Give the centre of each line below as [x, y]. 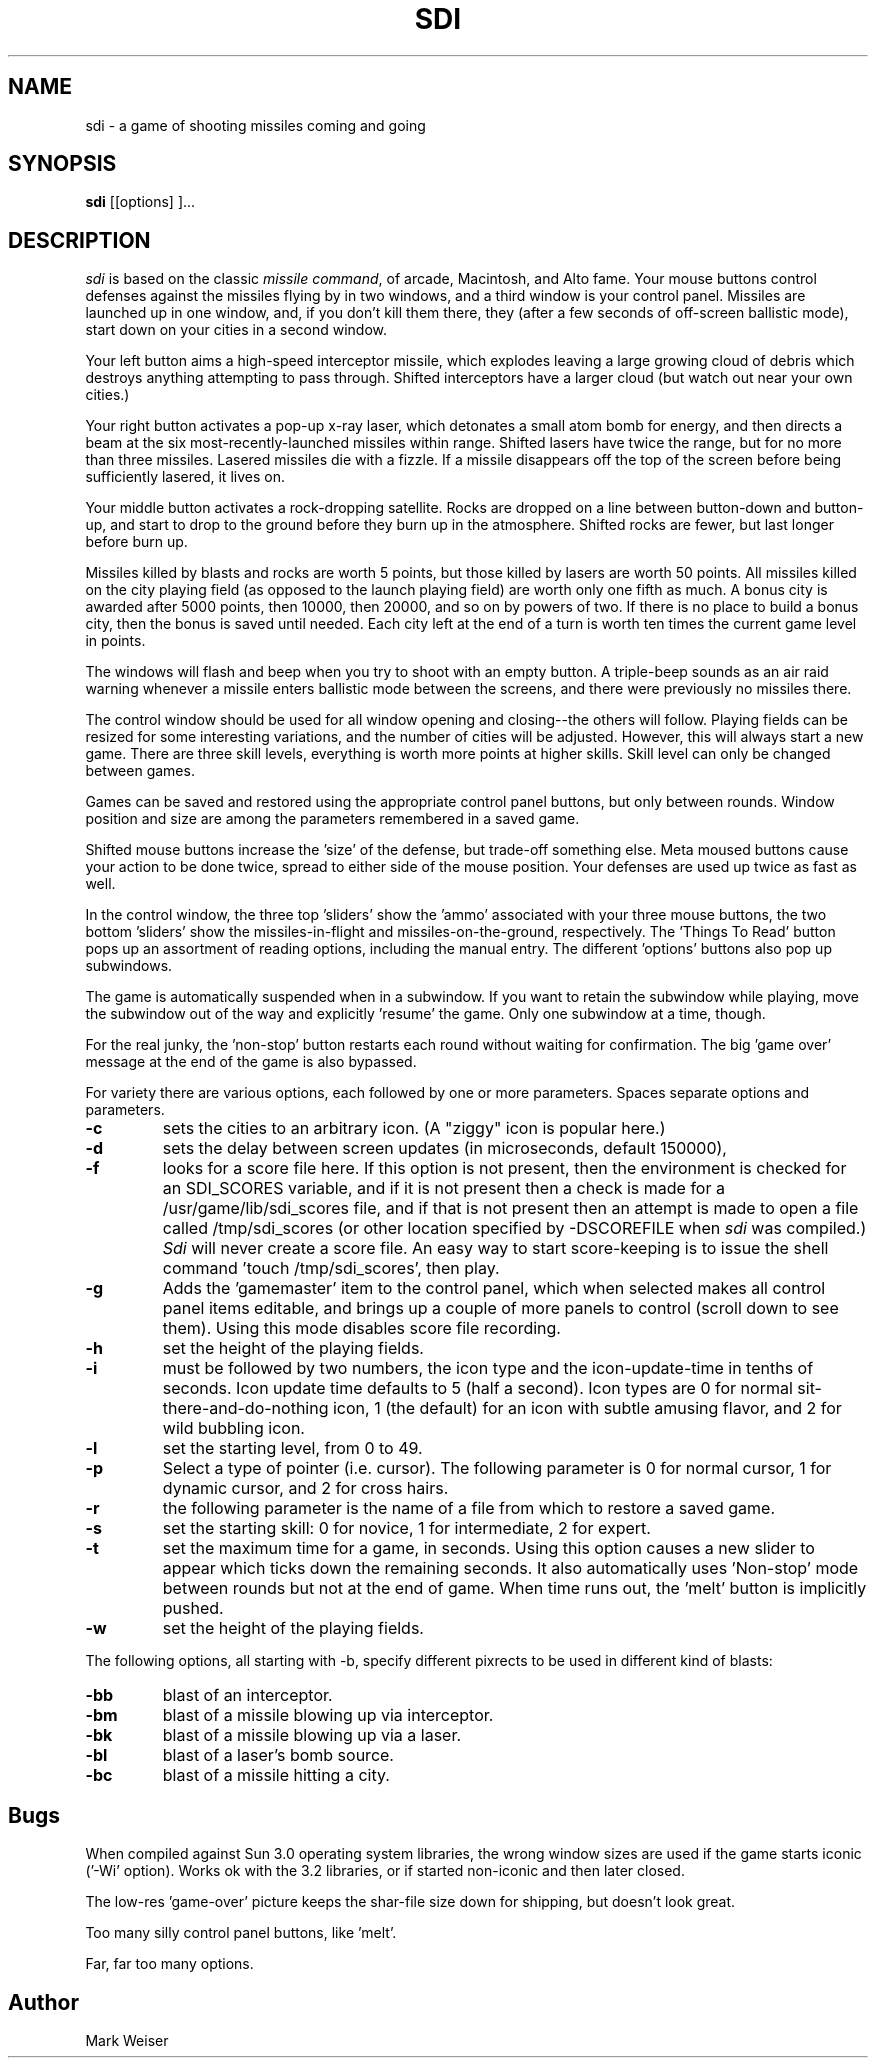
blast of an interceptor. [247, 1695]
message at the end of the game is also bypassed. [251, 1062]
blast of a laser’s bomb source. [278, 1755]
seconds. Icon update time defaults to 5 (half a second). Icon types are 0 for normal [477, 1388]
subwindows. [129, 966]
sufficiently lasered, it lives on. [185, 477]
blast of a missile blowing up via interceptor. [328, 1715]
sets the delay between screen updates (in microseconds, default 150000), [444, 1148]
